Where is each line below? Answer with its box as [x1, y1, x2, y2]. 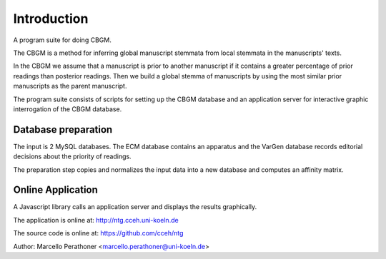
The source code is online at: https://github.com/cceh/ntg [13, 229, 184, 238]
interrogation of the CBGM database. [13, 104, 122, 113]
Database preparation [13, 123, 113, 136]
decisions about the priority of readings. [13, 152, 132, 161]
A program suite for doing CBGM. [13, 36, 112, 44]
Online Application [13, 184, 98, 196]
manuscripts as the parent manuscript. [13, 82, 127, 91]
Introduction [13, 11, 89, 26]
